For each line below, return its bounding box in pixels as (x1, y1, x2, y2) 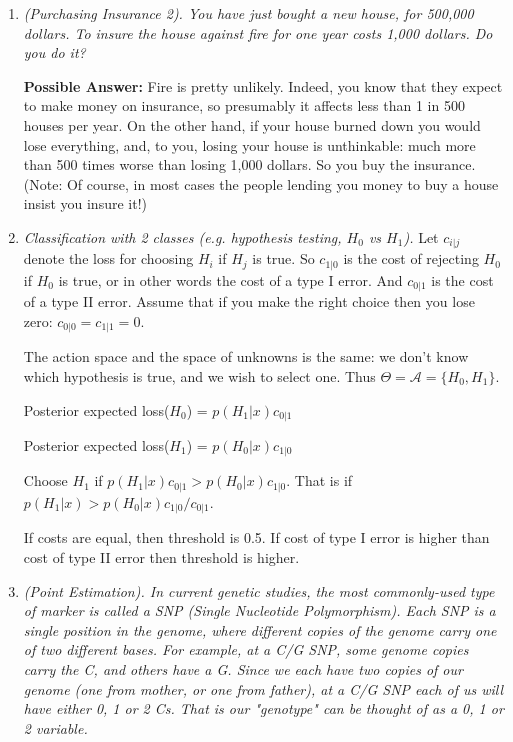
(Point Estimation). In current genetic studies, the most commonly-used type (23, 580, 495, 601)
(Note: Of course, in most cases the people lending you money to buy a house (23, 173, 499, 194)
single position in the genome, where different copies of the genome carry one (23, 619, 497, 640)
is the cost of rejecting (343, 248, 479, 269)
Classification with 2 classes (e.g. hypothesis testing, (23, 226, 342, 247)
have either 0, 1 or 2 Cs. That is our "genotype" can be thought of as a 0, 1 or (23, 698, 504, 719)
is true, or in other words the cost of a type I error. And (58, 269, 403, 290)
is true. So (252, 248, 315, 269)
